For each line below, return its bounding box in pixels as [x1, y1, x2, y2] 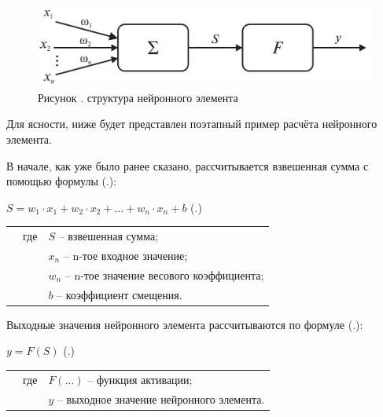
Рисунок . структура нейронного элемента [38, 89, 238, 105]
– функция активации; [87, 371, 193, 387]
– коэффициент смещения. [57, 286, 182, 302]
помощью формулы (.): [6, 173, 117, 189]
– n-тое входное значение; [63, 247, 188, 264]
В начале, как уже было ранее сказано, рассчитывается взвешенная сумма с [6, 157, 369, 174]
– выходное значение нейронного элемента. [57, 390, 265, 407]
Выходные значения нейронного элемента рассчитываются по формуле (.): [6, 316, 363, 332]
